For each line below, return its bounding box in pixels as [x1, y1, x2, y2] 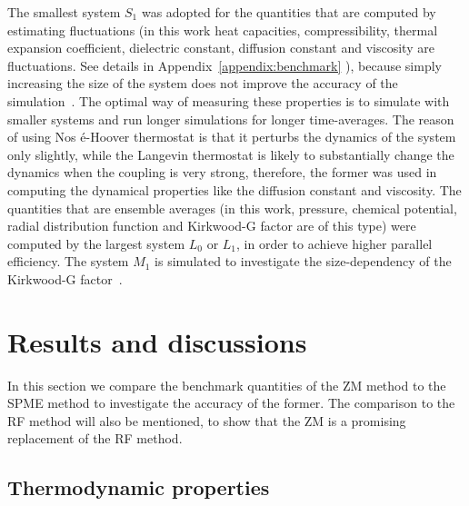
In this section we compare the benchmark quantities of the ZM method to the [7, 375, 446, 394]
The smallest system [7, 3, 121, 21]
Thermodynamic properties [7, 473, 270, 501]
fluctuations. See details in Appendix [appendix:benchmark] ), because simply [7, 55, 442, 74]
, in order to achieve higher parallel [236, 233, 433, 253]
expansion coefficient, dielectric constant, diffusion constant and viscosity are [7, 38, 434, 57]
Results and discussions [7, 322, 307, 360]
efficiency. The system [7, 252, 129, 271]
